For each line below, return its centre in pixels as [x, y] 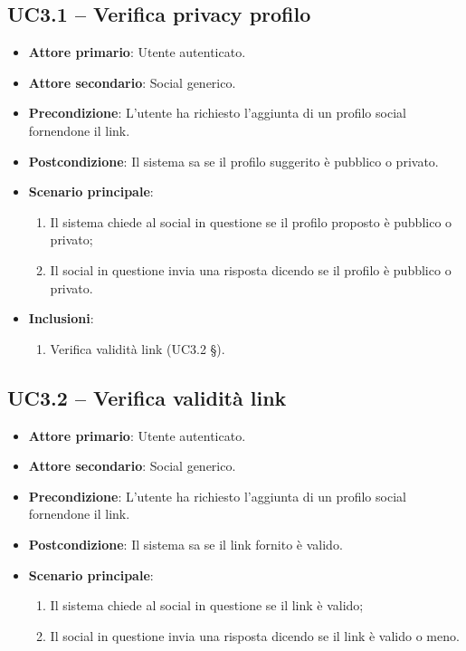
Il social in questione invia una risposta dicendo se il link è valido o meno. [255, 635]
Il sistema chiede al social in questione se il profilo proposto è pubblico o [251, 221]
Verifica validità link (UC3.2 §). [138, 348]
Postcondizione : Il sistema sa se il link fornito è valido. [185, 544]
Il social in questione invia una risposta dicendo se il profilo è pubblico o [251, 269]
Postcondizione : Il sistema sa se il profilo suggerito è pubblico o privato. [233, 161]
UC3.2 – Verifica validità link [147, 397]
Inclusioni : [61, 318]
